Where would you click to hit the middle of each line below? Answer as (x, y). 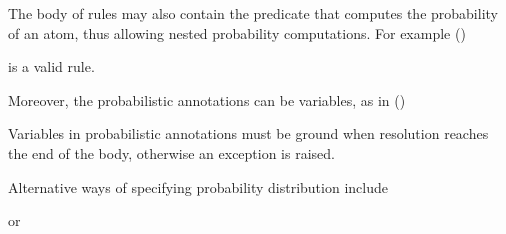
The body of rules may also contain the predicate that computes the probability (253, 13)
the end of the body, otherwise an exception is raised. (171, 152)
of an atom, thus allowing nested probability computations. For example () (237, 32)
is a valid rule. (51, 66)
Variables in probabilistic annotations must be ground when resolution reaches (248, 133)
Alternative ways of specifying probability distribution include (198, 186)
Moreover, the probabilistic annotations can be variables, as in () (207, 99)
